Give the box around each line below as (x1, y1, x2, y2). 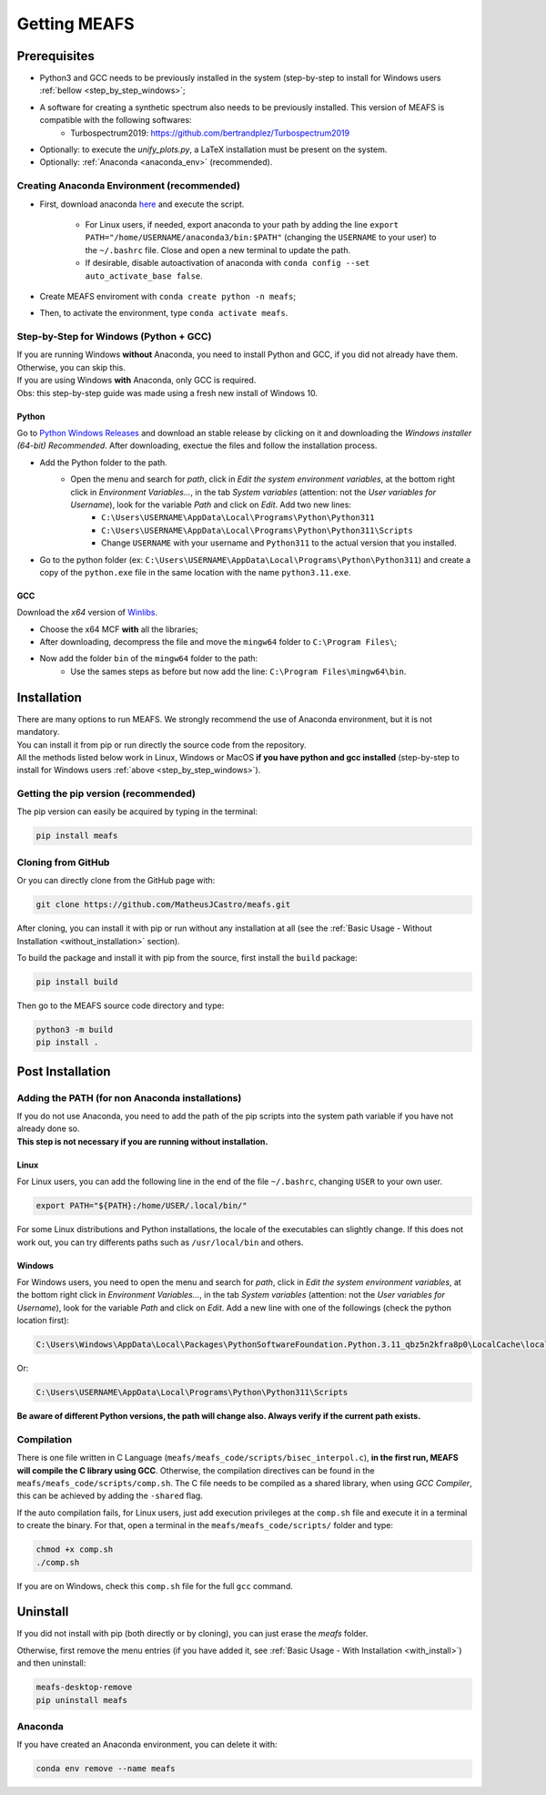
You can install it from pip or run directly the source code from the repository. (16, 739, 307, 750)
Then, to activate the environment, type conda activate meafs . (39, 308, 288, 319)
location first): (16, 1315, 70, 1326)
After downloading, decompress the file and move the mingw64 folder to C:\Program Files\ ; (39, 637, 398, 648)
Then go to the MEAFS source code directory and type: (16, 1000, 225, 1011)
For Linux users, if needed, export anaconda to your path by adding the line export (85, 219, 399, 229)
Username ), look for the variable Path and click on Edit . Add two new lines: (70, 499, 352, 510)
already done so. (16, 1123, 81, 1134)
